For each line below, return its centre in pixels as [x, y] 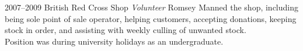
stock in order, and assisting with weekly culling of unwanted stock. [126, 30]
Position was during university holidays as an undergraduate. [114, 41]
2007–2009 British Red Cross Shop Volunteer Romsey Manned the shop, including [151, 7]
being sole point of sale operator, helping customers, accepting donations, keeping [151, 18]
